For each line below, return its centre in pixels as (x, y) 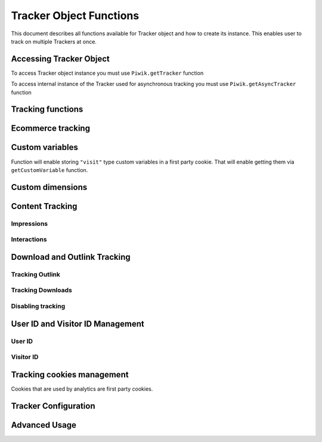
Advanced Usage (44, 425)
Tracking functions (47, 110)
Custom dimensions (49, 187)
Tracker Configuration (53, 406)
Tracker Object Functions (75, 16)
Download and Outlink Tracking (71, 257)
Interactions (29, 240)
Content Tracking (44, 206)
